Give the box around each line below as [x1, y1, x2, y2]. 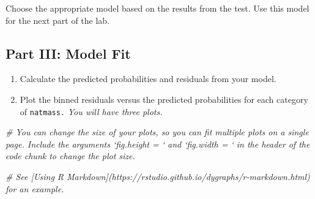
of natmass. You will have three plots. [20, 105, 163, 118]
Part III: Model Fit [6, 43, 131, 62]
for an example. [6, 182, 64, 195]
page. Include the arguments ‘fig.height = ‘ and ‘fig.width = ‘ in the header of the [6, 137, 310, 150]
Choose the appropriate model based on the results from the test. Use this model [6, 2, 309, 14]
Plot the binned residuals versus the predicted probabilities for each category [20, 92, 308, 105]
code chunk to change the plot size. [6, 149, 135, 162]
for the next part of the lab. [6, 13, 110, 26]
